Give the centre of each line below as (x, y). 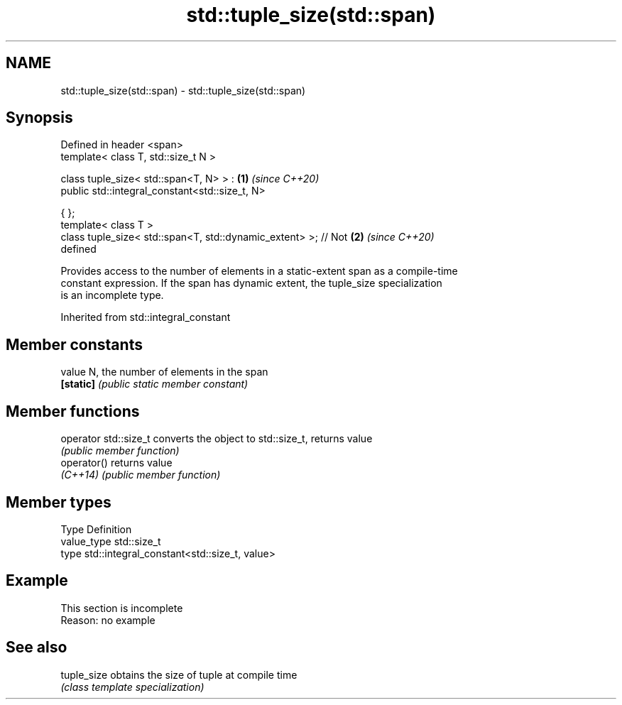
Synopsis (39, 118)
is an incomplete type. (112, 295)
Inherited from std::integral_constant (146, 317)
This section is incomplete (122, 608)
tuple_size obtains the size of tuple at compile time (179, 674)
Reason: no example (108, 620)
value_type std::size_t (111, 541)
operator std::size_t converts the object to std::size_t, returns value (217, 439)
